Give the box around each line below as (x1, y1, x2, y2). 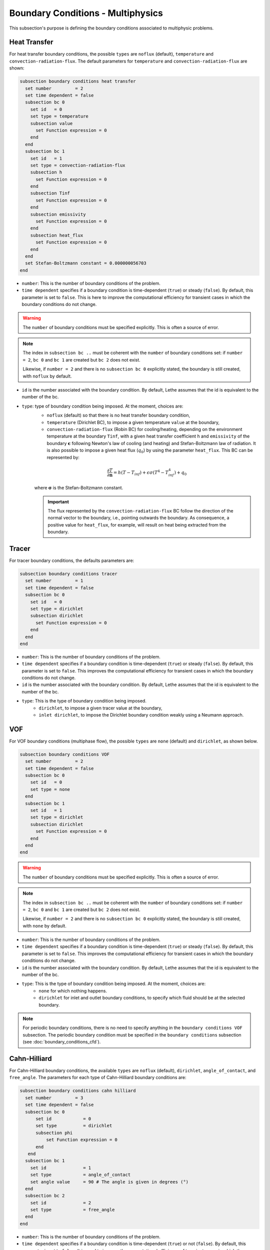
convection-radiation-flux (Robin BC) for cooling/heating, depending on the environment (46, 426, 242, 432)
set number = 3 (25, 1095, 83, 1100)
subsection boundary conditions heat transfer (19, 78, 136, 84)
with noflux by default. (22, 373, 72, 379)
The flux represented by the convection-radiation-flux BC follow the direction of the (47, 507, 233, 513)
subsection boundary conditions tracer (19, 570, 117, 576)
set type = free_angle (30, 1207, 115, 1212)
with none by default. (22, 922, 67, 928)
